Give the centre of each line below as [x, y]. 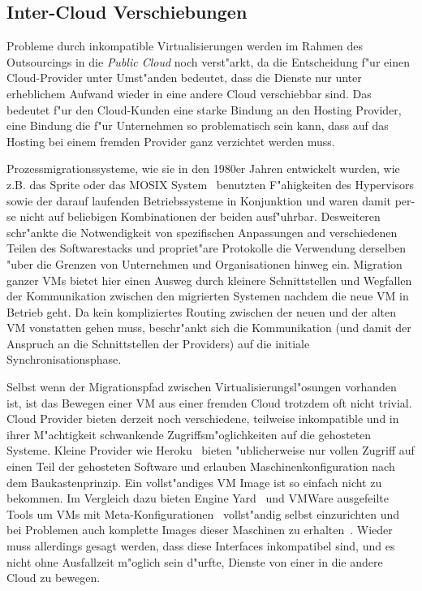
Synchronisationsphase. [64, 359]
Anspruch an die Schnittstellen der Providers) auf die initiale [158, 343]
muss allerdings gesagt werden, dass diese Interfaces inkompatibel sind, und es [201, 546]
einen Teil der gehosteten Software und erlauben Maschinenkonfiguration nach [201, 466]
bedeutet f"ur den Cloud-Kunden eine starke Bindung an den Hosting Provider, [204, 109]
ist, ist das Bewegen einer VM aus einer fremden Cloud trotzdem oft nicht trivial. [209, 402]
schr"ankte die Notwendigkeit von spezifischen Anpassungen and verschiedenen [202, 232]
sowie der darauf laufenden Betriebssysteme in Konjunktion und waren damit [199, 200]
